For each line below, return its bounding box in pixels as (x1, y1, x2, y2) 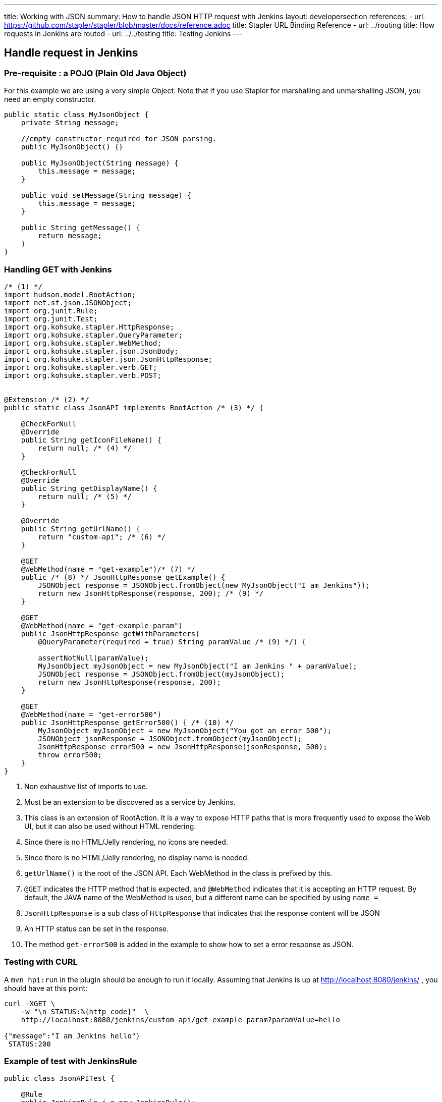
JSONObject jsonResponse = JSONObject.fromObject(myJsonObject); (38, 734, 302, 743)
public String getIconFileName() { (21, 435, 161, 444)
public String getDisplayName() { (21, 484, 157, 492)
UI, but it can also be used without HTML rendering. (24, 821, 196, 831)
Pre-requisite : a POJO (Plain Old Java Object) (4, 68, 187, 78)
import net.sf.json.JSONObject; (4, 298, 132, 307)
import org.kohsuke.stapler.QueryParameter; (4, 330, 183, 339)
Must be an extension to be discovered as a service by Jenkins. (24, 797, 236, 806)
